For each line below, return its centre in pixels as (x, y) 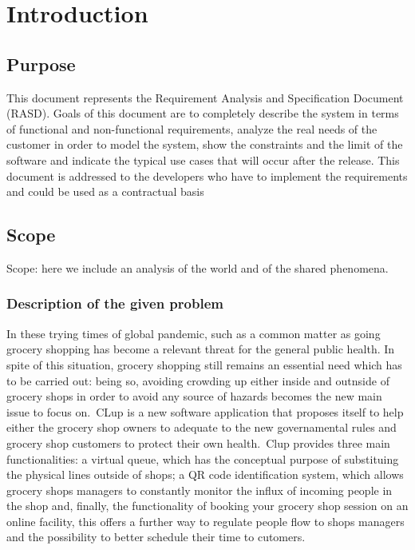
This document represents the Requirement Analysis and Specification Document (205, 97)
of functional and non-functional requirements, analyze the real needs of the (192, 128)
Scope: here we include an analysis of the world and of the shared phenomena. (198, 267)
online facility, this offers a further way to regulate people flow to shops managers (206, 521)
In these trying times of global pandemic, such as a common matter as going (194, 333)
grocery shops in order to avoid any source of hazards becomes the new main (194, 396)
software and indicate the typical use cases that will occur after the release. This (203, 159)
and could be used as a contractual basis (105, 191)
